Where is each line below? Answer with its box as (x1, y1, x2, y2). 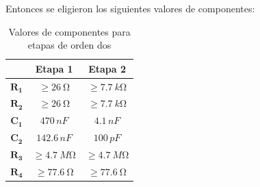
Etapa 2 (88, 61, 126, 75)
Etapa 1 (35, 61, 73, 75)
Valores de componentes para (8, 24, 131, 38)
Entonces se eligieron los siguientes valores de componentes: (5, 1, 255, 15)
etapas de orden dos (27, 38, 112, 52)
